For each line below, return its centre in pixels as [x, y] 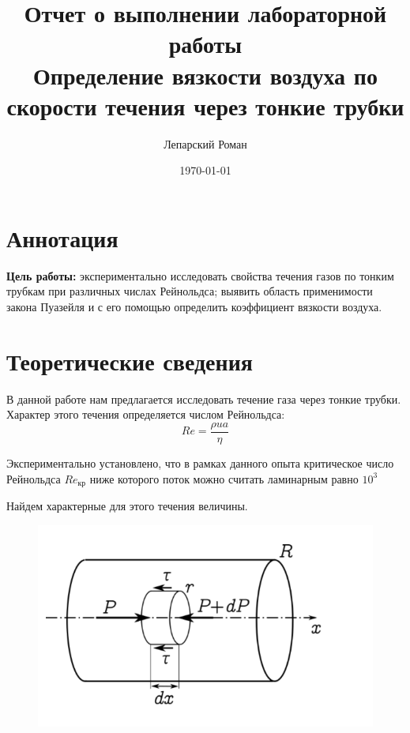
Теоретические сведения [130, 361]
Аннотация [62, 237]
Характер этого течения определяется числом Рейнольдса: [146, 414]
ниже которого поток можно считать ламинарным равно [224, 478]
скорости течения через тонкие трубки [205, 105]
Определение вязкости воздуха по [205, 75]
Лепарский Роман [205, 143]
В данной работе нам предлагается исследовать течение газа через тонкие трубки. [204, 398]
